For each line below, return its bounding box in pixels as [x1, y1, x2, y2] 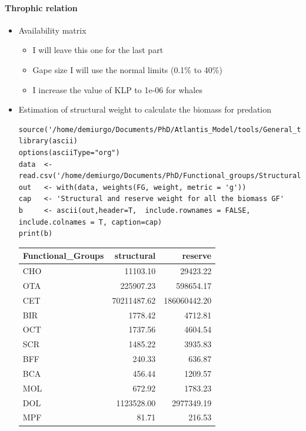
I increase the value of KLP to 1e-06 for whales [32, 83, 202, 96]
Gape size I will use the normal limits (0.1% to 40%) [32, 63, 222, 75]
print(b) [18, 229, 53, 238]
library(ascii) [18, 137, 78, 146]
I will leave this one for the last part [32, 44, 164, 56]
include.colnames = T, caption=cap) [18, 218, 162, 226]
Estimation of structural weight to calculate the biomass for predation [18, 103, 272, 116]
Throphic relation [5, 1, 78, 14]
